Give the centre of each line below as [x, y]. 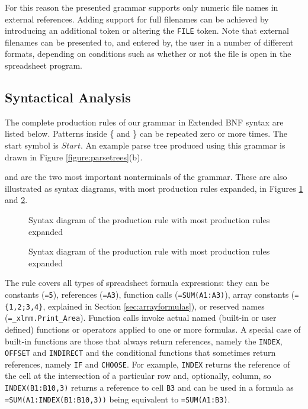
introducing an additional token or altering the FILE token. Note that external [147, 30]
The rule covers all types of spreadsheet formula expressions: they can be [137, 283]
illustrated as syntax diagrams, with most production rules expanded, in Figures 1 [154, 188]
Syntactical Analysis [68, 97]
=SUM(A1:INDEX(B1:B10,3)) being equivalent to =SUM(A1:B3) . [118, 399]
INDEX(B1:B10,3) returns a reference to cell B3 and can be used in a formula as [149, 387]
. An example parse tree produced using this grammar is [183, 145]
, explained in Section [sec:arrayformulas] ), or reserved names [154, 306]
